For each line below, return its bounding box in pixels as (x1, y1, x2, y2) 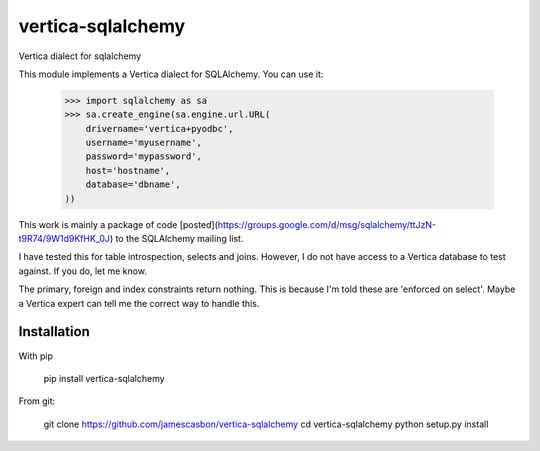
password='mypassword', (85, 151, 202, 162)
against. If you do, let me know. (18, 265, 147, 277)
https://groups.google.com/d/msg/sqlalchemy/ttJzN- (217, 218, 437, 230)
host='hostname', (85, 165, 171, 176)
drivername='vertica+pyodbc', (85, 123, 234, 134)
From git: (18, 395, 56, 407)
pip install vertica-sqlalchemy (43, 372, 165, 384)
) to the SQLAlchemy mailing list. (109, 233, 244, 245)
